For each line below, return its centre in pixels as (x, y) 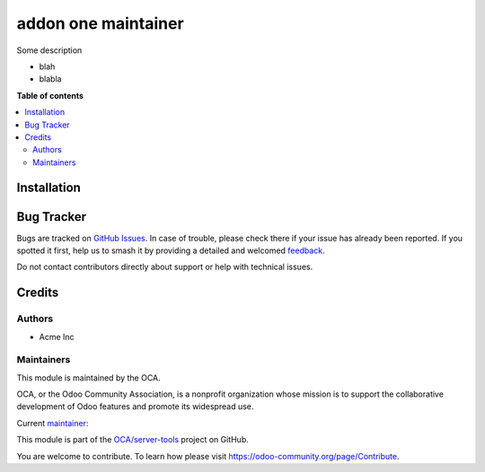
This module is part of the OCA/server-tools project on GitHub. (132, 440)
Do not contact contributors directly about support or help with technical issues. (165, 267)
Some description (49, 50)
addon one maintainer (100, 23)
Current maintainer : (53, 423)
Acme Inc (57, 337)
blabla (50, 79)
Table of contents (50, 95)
